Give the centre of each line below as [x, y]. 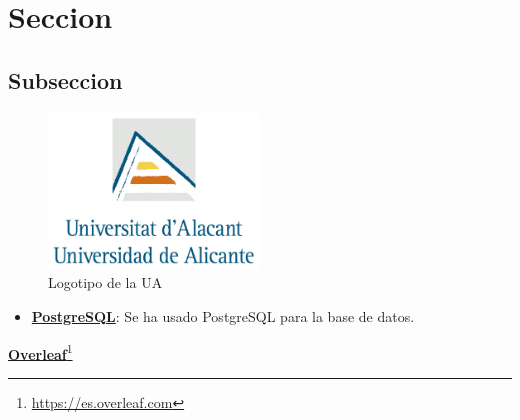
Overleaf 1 [40, 352]
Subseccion [65, 79]
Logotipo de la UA [105, 282]
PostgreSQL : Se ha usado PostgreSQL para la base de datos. [223, 316]
